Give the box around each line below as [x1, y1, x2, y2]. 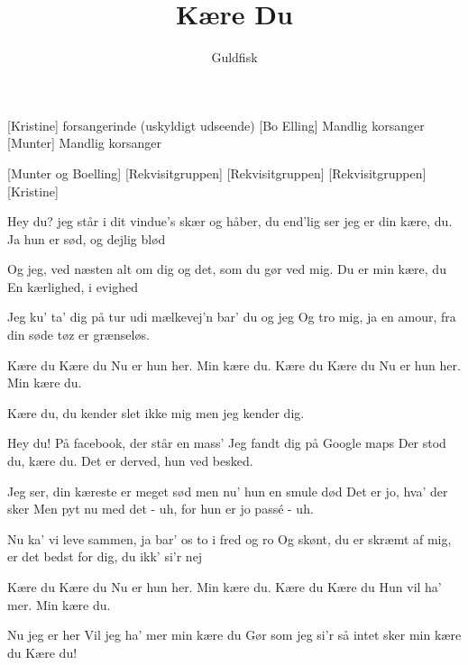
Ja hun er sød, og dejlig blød [7, 229, 166, 248]
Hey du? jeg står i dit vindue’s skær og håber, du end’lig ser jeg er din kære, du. [7, 212, 453, 231]
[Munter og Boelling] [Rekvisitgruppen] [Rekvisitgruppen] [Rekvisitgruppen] [7, 163, 427, 182]
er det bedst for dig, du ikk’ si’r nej [7, 547, 203, 566]
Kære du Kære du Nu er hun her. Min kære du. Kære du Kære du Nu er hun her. [7, 355, 461, 374]
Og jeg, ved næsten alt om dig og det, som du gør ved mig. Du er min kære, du [7, 260, 446, 278]
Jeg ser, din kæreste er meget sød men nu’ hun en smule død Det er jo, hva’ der [7, 481, 448, 500]
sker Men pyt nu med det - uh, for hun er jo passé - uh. [7, 499, 314, 518]
